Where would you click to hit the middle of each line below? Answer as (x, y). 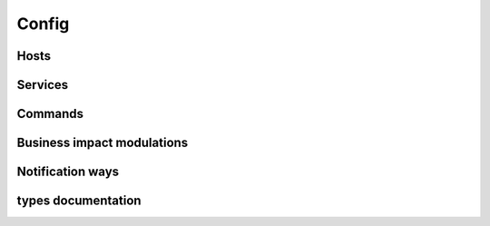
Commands (50, 114)
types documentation (79, 201)
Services (43, 85)
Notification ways (68, 172)
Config (43, 24)
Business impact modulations (103, 143)
